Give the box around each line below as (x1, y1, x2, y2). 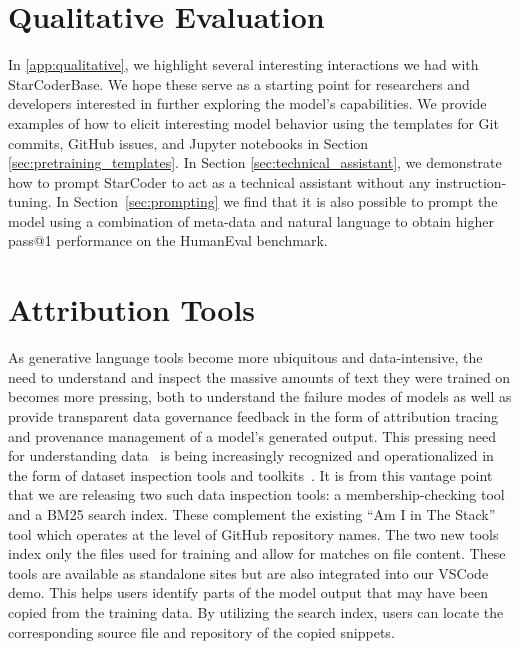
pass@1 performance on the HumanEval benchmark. (8, 230, 328, 251)
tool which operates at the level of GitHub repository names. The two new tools (8, 523, 499, 544)
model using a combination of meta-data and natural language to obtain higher (8, 210, 494, 231)
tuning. (8, 191, 52, 212)
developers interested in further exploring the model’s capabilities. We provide (8, 93, 487, 114)
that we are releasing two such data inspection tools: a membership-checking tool (8, 484, 505, 505)
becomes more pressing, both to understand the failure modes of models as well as (8, 386, 512, 407)
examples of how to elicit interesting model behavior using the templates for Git (8, 112, 499, 133)
